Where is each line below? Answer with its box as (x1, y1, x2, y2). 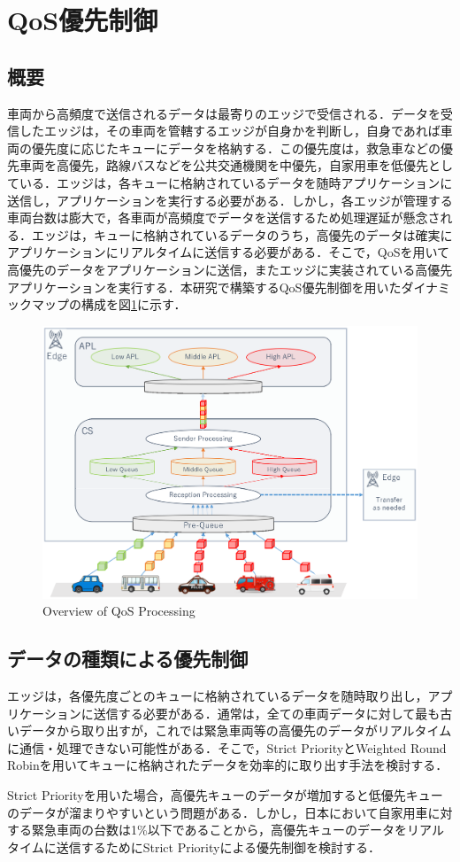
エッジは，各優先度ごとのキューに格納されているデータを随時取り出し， (7, 687, 428, 705)
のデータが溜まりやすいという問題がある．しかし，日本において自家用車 (7, 803, 428, 821)
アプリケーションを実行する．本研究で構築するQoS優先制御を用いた (7, 277, 402, 296)
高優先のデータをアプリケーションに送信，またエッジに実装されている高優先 (7, 260, 453, 278)
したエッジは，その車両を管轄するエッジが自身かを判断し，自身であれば (19, 121, 441, 140)
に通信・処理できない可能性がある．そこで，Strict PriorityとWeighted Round (7, 738, 447, 757)
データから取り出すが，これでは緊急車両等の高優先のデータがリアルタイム (19, 721, 452, 740)
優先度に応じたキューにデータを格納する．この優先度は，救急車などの (31, 138, 441, 157)
